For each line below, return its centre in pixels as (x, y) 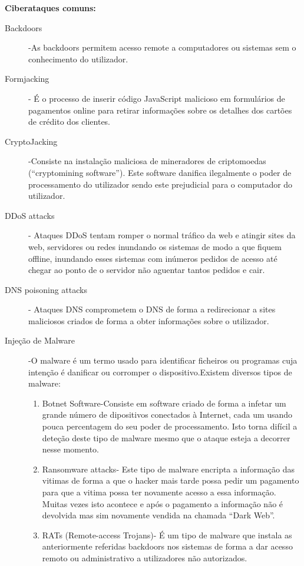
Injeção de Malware (40, 340)
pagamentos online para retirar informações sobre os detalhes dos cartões (160, 110)
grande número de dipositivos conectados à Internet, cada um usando (167, 414)
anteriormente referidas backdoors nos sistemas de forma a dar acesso (167, 546)
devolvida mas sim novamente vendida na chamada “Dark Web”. (158, 515)
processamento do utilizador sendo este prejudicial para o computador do (161, 184)
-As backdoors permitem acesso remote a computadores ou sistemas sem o (162, 47)
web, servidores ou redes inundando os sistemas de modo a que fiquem (155, 246)
